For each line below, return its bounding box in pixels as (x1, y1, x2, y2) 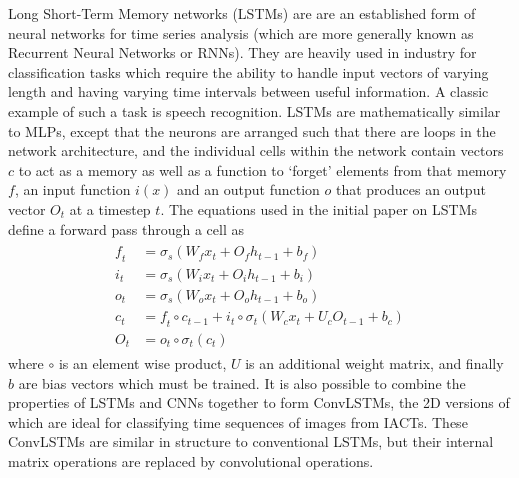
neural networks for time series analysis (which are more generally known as (8, 22, 474, 43)
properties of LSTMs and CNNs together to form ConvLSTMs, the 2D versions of (8, 392, 510, 413)
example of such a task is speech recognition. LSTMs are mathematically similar (8, 100, 501, 121)
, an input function (14, 179, 131, 200)
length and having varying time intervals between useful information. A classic (8, 81, 489, 102)
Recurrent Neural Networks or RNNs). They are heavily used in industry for (8, 42, 477, 63)
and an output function (177, 179, 320, 200)
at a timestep (69, 198, 151, 219)
